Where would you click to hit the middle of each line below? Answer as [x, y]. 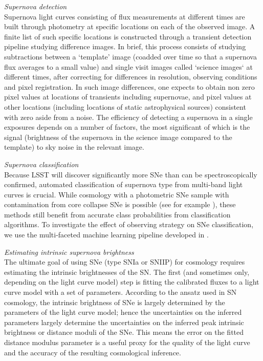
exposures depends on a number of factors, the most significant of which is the [127, 127]
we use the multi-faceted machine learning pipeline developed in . [106, 235]
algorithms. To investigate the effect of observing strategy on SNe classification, [129, 224]
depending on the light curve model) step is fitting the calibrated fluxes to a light [132, 282]
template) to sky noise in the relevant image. [74, 147]
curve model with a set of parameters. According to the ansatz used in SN [120, 292]
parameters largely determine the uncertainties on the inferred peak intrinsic [124, 322]
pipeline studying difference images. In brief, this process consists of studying [125, 46]
